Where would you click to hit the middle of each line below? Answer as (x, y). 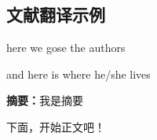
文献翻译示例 (56, 15)
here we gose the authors (66, 48)
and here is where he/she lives (78, 74)
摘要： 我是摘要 (45, 100)
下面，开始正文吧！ (56, 126)
